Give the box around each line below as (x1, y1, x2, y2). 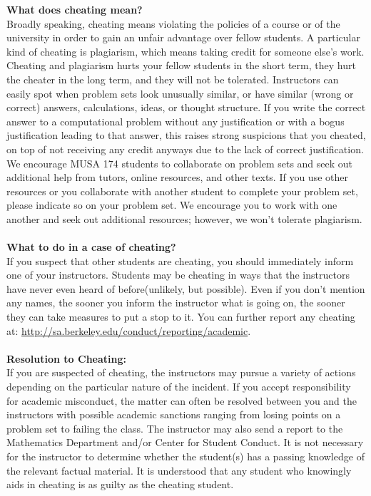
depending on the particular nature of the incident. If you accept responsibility (6, 379, 351, 394)
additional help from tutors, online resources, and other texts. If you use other (6, 170, 348, 185)
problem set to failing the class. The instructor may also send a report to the (6, 420, 343, 435)
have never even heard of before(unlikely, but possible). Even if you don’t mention (6, 281, 365, 296)
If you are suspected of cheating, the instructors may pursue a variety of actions (6, 365, 356, 380)
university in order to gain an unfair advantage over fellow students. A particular (6, 30, 360, 45)
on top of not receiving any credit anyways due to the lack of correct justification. (6, 141, 364, 156)
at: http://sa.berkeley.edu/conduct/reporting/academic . (6, 323, 251, 338)
